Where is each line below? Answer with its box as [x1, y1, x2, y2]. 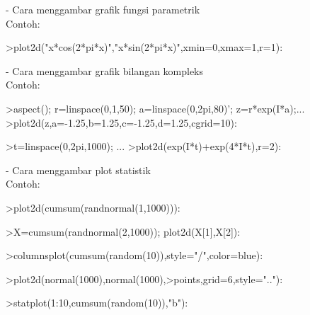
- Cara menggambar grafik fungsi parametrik [6, 2, 200, 16]
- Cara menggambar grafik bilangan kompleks [6, 63, 204, 78]
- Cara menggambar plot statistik [6, 162, 151, 177]
